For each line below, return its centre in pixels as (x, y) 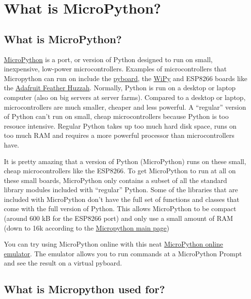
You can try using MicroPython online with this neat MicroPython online (114, 244)
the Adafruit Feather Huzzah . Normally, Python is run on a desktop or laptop (120, 88)
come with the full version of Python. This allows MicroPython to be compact (120, 208)
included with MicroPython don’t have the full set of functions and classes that (122, 199)
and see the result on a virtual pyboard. (63, 263)
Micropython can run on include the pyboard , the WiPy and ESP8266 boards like (126, 78)
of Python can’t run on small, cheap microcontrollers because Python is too (116, 116)
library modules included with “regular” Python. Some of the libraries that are (121, 190)
